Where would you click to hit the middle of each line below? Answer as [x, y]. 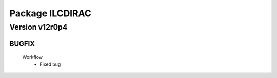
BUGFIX [22, 44]
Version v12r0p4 [38, 27]
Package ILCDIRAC [51, 13]
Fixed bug [50, 64]
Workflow [33, 57]
